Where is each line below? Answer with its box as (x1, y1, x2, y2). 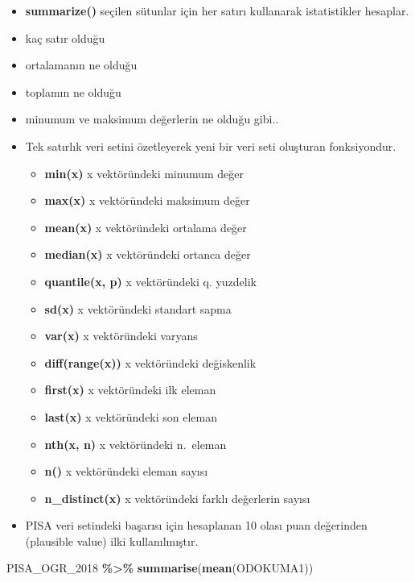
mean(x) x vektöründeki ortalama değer (44, 218, 247, 235)
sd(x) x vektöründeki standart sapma (44, 300, 232, 317)
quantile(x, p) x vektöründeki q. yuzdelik (44, 272, 257, 289)
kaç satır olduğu (25, 29, 105, 46)
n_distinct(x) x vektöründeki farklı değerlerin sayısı (44, 489, 310, 506)
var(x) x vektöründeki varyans (44, 327, 198, 344)
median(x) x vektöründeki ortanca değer (44, 246, 251, 263)
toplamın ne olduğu (25, 83, 121, 100)
